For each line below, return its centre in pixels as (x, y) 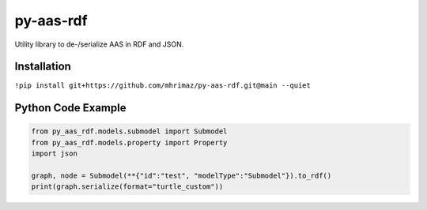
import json (55, 154)
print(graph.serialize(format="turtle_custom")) (127, 187)
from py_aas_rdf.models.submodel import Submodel (129, 131)
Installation (43, 67)
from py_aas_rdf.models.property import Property (129, 142)
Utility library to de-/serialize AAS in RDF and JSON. (99, 44)
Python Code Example (70, 108)
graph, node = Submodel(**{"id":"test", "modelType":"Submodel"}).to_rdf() (181, 176)
